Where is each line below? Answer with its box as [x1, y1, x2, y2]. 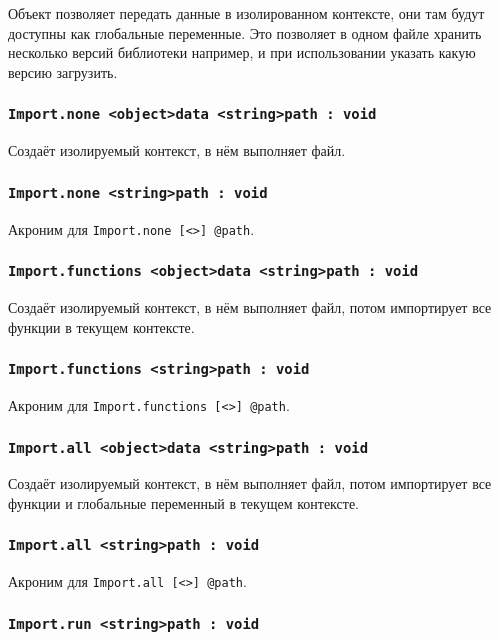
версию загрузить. [8, 61, 118, 82]
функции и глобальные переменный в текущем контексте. [8, 492, 359, 513]
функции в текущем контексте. [8, 316, 195, 337]
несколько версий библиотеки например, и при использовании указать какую [8, 42, 476, 63]
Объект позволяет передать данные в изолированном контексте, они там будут [8, 3, 485, 23]
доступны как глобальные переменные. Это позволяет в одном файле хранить [8, 22, 482, 43]
